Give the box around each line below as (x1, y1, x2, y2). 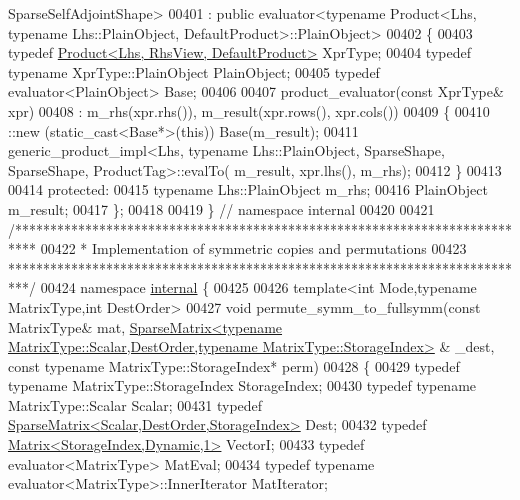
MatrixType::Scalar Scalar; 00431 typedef (8, 394, 263, 415)
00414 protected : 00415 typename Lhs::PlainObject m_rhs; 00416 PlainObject (8, 179, 488, 200)
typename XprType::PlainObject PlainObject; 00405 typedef (8, 61, 380, 82)
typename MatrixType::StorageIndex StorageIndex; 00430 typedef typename (8, 375, 477, 396)
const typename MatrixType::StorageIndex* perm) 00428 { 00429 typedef (8, 355, 460, 376)
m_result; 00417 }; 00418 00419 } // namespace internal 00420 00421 (8, 198, 435, 219)
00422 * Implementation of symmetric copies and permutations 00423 (40, 238, 467, 259)
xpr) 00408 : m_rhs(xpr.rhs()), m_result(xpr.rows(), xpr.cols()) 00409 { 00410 (8, 100, 490, 121)
